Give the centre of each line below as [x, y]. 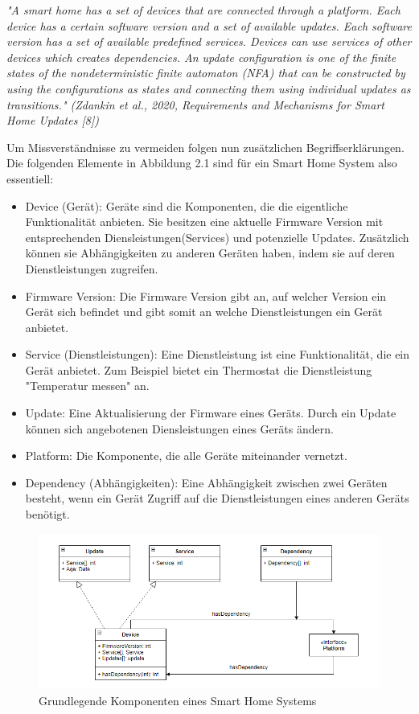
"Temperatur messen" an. [87, 386]
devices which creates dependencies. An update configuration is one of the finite [201, 57]
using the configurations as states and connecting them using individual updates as [209, 88]
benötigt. [47, 514]
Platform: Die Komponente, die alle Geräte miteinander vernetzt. [186, 455]
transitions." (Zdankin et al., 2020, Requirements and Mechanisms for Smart [195, 104]
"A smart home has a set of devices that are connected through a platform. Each [203, 10]
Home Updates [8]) [53, 120]
